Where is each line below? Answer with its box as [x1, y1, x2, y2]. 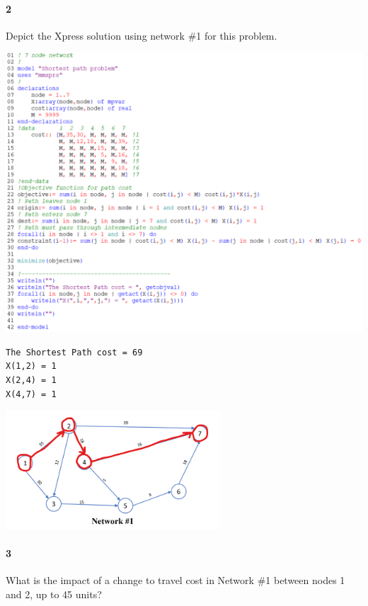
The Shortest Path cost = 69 [6, 347, 143, 358]
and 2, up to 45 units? [6, 586, 102, 601]
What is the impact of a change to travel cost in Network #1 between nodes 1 [6, 573, 345, 588]
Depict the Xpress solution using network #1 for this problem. [6, 28, 277, 42]
